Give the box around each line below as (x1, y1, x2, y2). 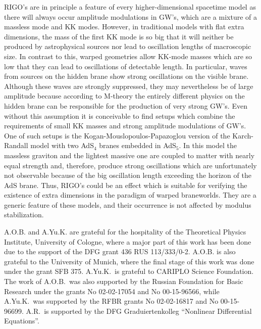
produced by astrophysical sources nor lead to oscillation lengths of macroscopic (4, 41, 251, 52)
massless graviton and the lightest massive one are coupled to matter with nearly (4, 150, 255, 160)
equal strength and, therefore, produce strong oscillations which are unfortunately (4, 160, 257, 170)
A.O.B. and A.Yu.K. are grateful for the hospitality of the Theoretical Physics (4, 226, 246, 237)
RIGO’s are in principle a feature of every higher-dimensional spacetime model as (4, 2, 256, 12)
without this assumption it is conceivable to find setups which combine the (4, 110, 235, 121)
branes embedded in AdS (99, 140, 176, 151)
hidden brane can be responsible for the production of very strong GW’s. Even (4, 100, 247, 111)
